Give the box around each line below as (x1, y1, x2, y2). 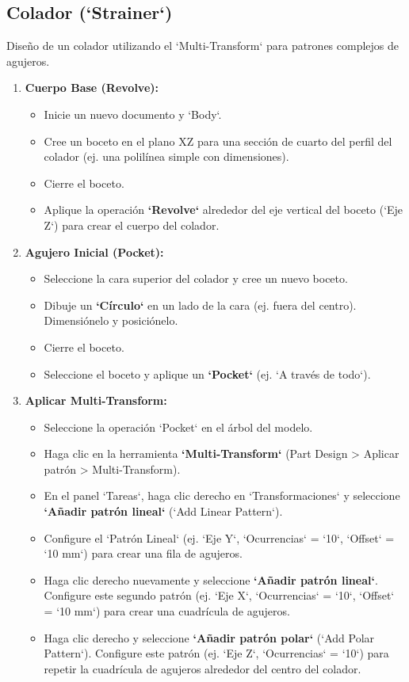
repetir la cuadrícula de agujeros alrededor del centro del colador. (44, 660, 361, 676)
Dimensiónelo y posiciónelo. (44, 312, 178, 329)
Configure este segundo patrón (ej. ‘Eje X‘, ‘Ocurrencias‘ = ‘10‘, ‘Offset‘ (44, 587, 395, 604)
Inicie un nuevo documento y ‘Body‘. (44, 105, 222, 122)
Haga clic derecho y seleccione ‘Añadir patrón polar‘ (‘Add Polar (44, 629, 375, 646)
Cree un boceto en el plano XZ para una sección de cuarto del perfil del (44, 132, 392, 149)
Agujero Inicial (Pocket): (25, 243, 164, 260)
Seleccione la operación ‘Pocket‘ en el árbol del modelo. (44, 418, 313, 435)
